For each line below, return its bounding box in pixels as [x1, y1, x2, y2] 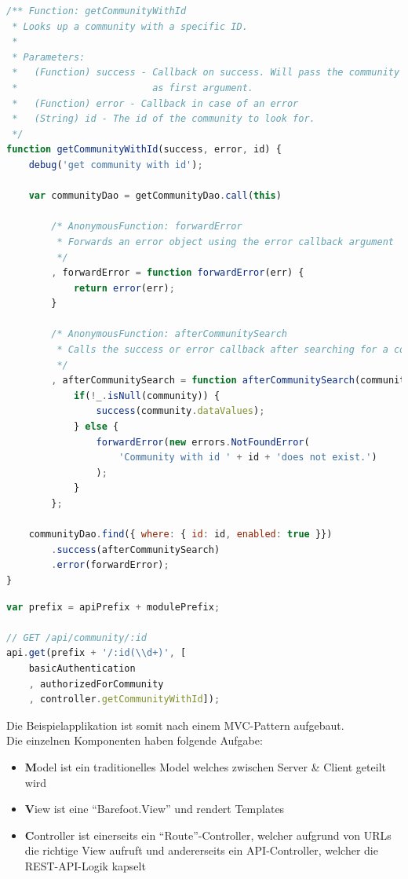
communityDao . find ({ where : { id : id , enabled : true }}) [28, 529, 333, 540]
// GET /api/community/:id [6, 632, 147, 643]
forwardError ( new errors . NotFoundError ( [96, 436, 310, 448]
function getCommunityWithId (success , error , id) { [6, 144, 282, 156]
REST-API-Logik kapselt [24, 857, 146, 874]
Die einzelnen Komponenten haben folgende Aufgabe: [6, 732, 263, 749]
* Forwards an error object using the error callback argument [56, 236, 394, 247]
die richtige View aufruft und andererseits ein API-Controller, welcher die [24, 842, 378, 859]
